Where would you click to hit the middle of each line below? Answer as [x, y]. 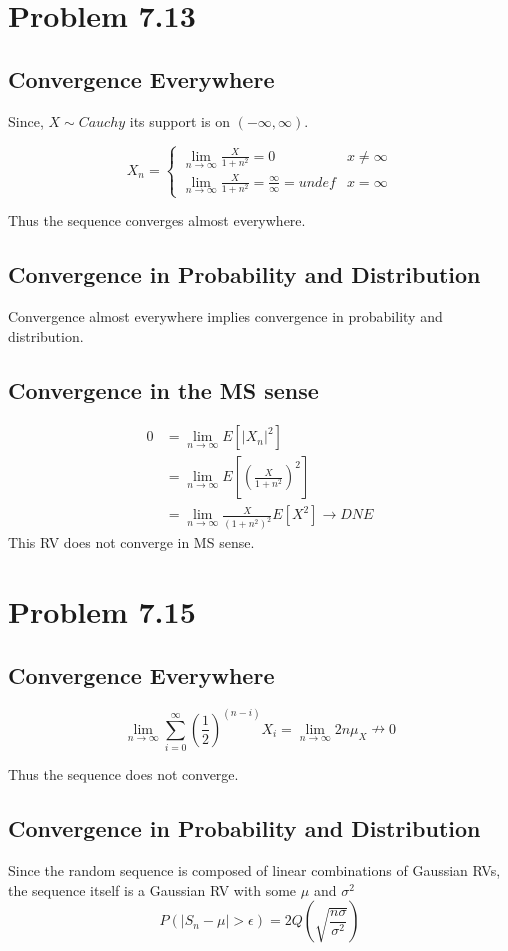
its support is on [179, 120]
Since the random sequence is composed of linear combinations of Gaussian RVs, [254, 870]
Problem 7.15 [102, 611]
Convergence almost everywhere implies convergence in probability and [225, 316]
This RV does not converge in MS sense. [131, 542]
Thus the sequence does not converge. [123, 774]
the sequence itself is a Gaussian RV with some [152, 889]
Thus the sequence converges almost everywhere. [157, 220]
